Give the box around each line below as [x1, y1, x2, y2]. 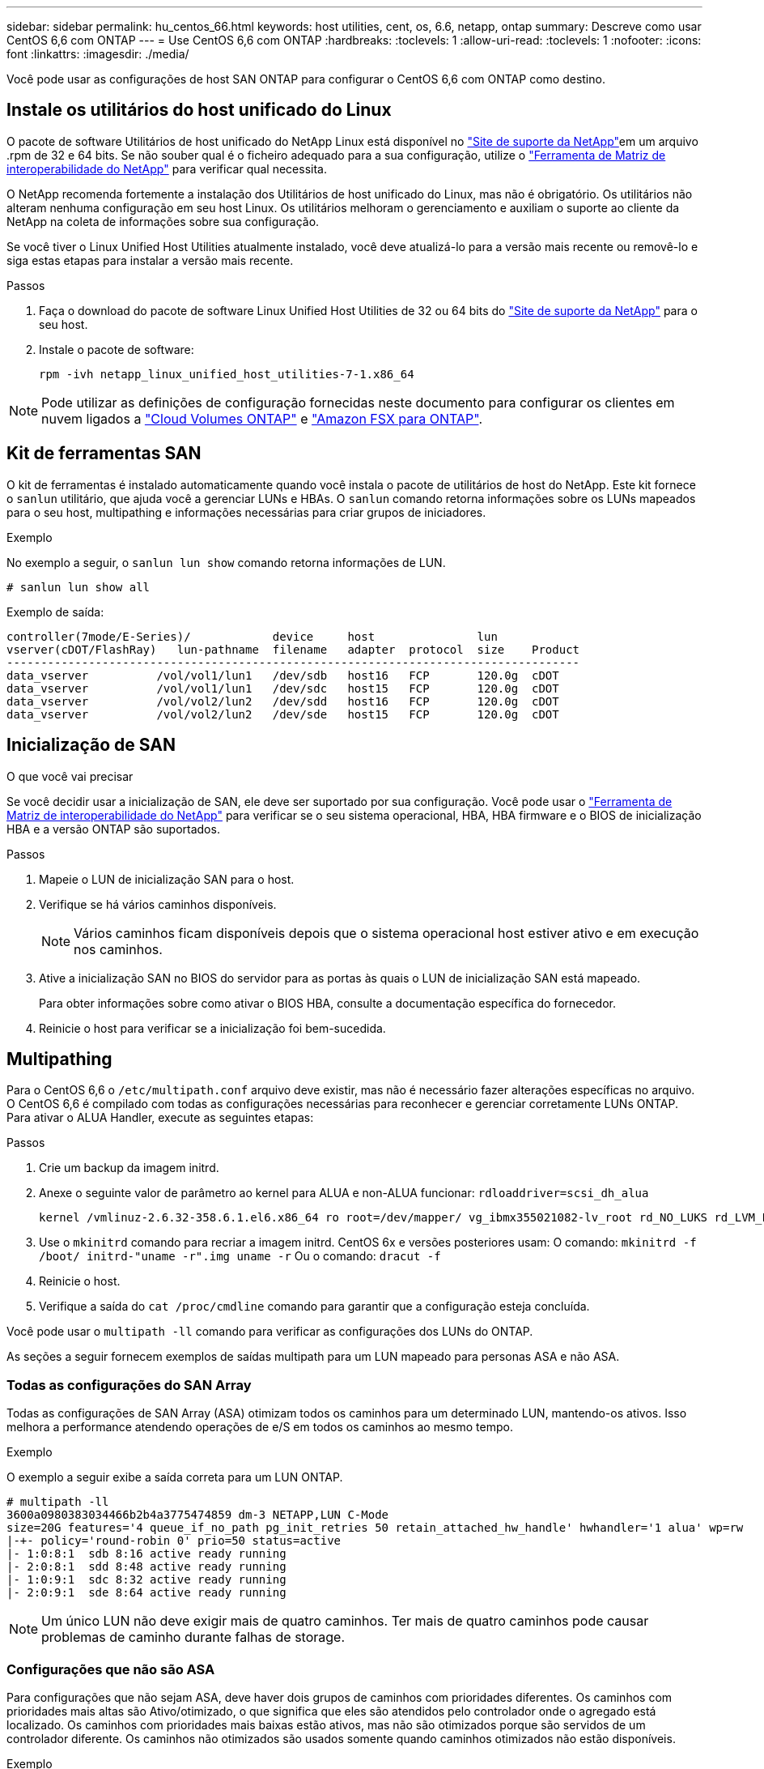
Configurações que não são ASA [6, 1660, 215, 1677]
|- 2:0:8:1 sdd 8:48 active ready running [6, 1560, 286, 1574]
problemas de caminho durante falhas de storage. [41, 1629, 346, 1646]
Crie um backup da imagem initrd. [39, 1161, 219, 1175]
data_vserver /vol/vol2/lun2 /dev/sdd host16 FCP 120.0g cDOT [6, 694, 559, 708]
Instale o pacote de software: [39, 342, 194, 356]
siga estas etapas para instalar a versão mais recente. [6, 253, 294, 267]
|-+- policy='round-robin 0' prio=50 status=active [6, 1534, 342, 1548]
